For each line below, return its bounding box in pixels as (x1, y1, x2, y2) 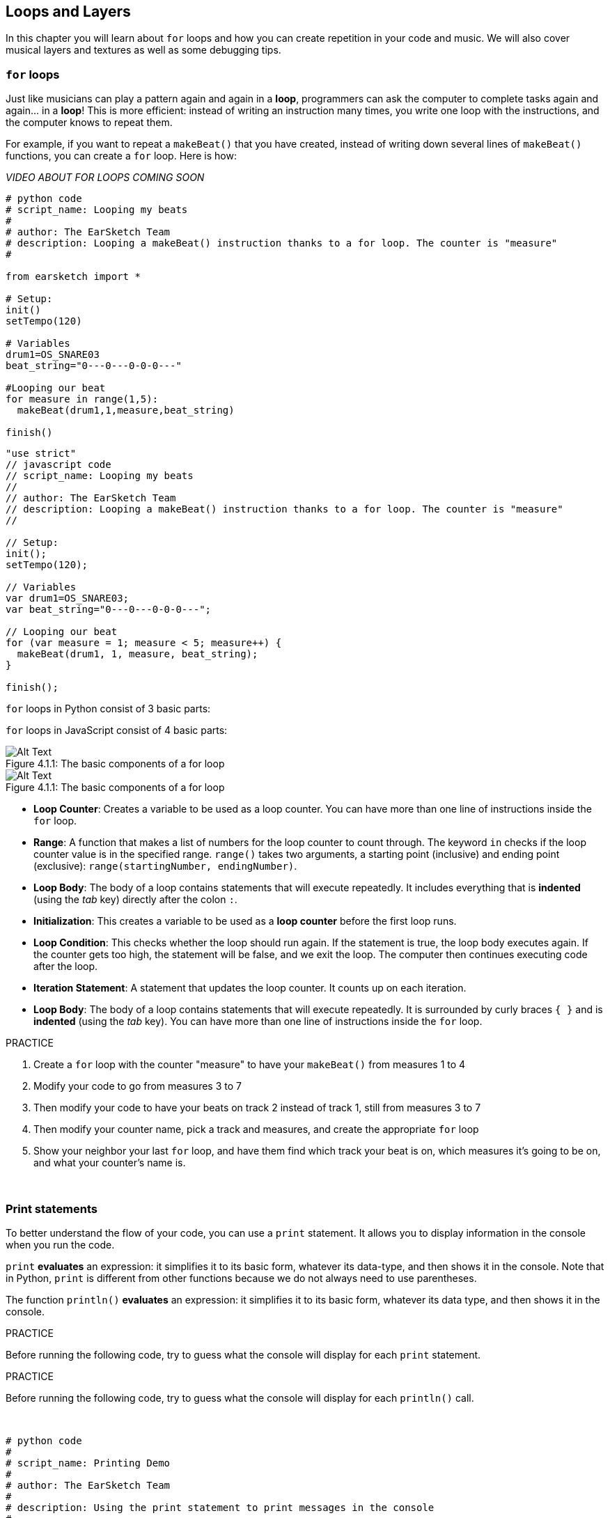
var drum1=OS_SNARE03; (6, 593, 130, 604)
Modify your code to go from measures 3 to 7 (33, 1080, 242, 1093)
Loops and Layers (6, 3, 131, 20)
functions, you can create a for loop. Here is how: (6, 150, 237, 162)
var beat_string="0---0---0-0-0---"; (6, 604, 212, 616)
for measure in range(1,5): (6, 393, 159, 405)
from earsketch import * (6, 271, 141, 283)
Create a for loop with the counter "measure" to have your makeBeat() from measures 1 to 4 (33, 1058, 466, 1071)
